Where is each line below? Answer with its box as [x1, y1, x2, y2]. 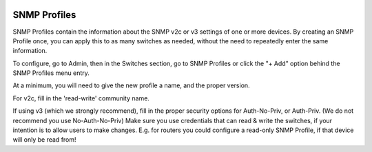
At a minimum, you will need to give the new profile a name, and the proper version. [12, 81, 251, 89]
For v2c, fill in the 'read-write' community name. [12, 94, 149, 102]
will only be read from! [12, 135, 76, 144]
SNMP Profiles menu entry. [12, 69, 90, 77]
